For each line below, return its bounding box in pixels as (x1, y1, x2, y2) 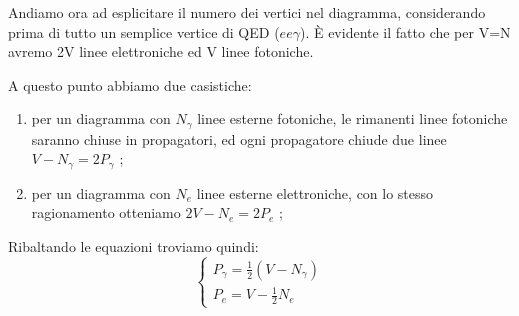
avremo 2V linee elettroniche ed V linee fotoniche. (8, 41, 314, 62)
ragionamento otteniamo (31, 202, 181, 223)
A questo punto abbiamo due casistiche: (8, 74, 252, 95)
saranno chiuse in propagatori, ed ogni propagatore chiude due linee (31, 128, 447, 149)
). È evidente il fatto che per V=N (299, 21, 511, 42)
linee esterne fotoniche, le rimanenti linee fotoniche (197, 108, 508, 129)
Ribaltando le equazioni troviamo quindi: (8, 236, 259, 257)
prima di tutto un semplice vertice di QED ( (8, 21, 280, 42)
